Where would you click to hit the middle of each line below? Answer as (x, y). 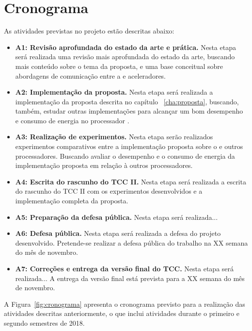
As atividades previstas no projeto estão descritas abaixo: (89, 31)
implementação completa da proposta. (72, 201)
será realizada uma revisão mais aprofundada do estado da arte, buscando (125, 57)
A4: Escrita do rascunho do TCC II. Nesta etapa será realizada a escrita (131, 181)
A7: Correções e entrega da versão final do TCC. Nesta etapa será (125, 268)
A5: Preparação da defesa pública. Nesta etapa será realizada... (117, 217)
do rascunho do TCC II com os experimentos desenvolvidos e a (109, 191)
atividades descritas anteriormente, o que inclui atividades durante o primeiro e (122, 313)
